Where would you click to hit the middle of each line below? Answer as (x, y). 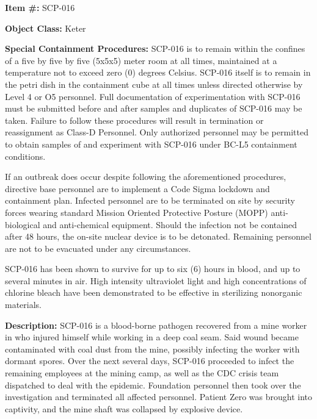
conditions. (25, 156)
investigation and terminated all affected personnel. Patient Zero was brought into (159, 397)
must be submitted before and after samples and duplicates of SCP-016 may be (154, 108)
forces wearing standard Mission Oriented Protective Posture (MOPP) (137, 212)
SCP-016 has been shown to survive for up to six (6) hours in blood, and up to (153, 269)
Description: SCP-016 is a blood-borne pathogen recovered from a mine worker (156, 325)
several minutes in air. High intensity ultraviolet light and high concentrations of (156, 280)
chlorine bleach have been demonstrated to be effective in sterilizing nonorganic (154, 292)
